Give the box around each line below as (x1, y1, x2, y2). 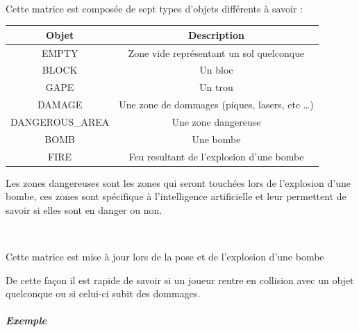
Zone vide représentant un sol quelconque (128, 45, 305, 60)
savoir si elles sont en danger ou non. (6, 202, 162, 217)
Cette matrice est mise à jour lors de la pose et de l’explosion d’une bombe (6, 249, 324, 264)
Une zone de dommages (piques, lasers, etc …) (119, 97, 314, 112)
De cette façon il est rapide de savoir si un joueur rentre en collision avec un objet (6, 272, 354, 287)
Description (187, 27, 244, 42)
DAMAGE (37, 97, 83, 112)
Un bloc (199, 63, 233, 77)
